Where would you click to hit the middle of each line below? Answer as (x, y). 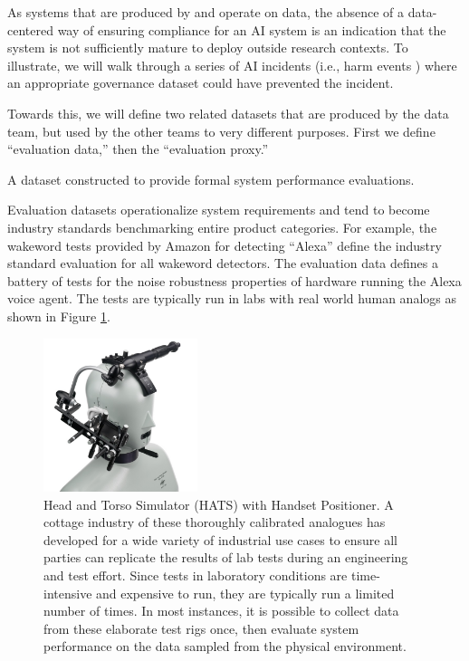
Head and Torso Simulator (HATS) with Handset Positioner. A (219, 504)
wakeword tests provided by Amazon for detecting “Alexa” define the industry (225, 245)
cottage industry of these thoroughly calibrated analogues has (215, 522)
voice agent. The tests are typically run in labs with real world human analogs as (232, 298)
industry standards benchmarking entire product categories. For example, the (222, 227)
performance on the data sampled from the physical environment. (225, 646)
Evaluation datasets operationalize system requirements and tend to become (219, 210)
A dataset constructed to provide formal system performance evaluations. (211, 179)
